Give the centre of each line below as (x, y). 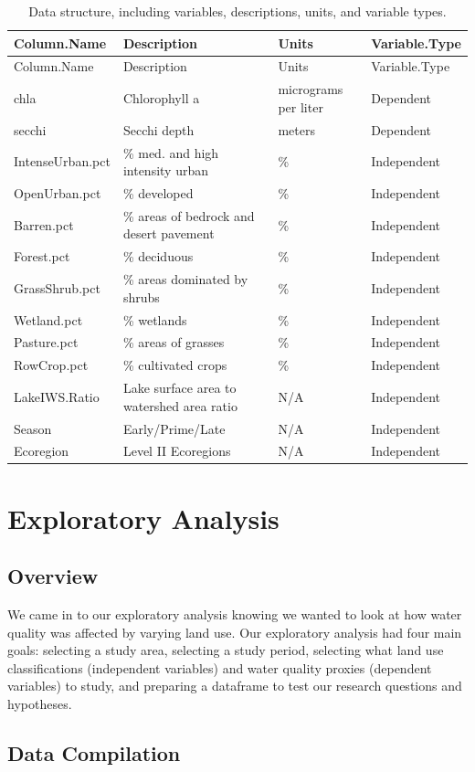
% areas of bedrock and (189, 215)
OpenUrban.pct (58, 193)
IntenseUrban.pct (62, 161)
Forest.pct (42, 256)
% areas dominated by (185, 279)
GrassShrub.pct (57, 287)
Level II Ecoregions (177, 451)
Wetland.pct (48, 319)
